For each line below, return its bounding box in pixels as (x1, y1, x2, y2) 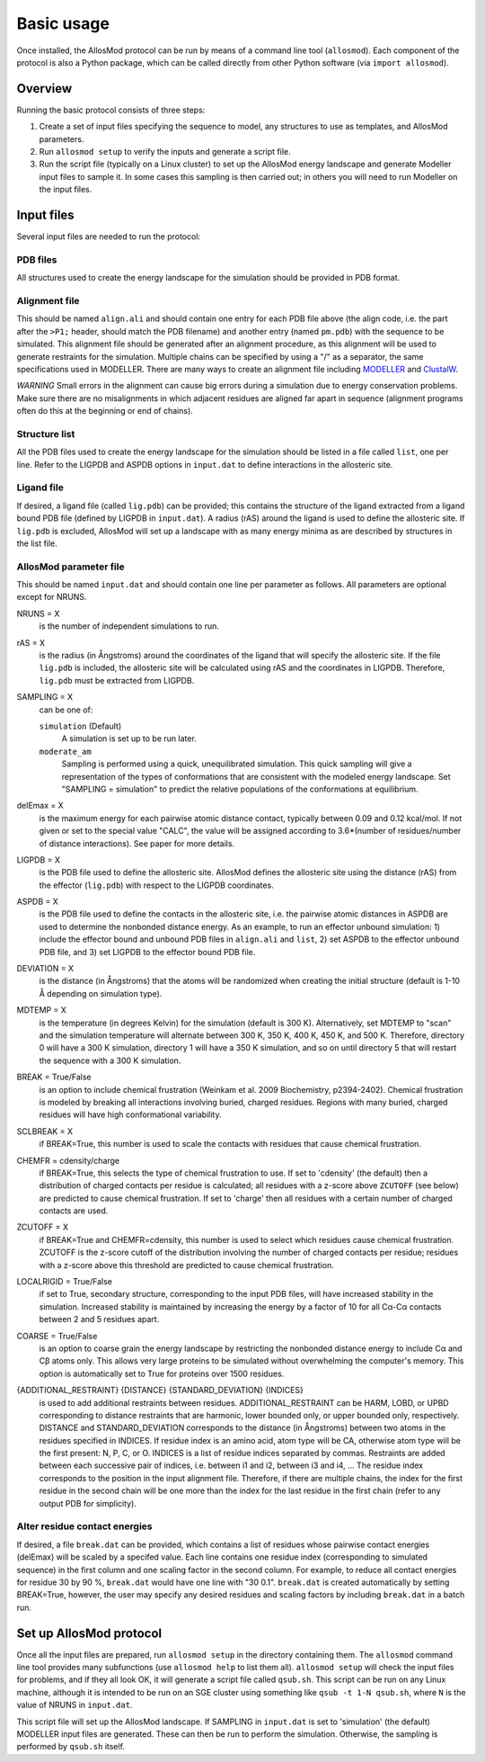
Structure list (16, 427, 75, 440)
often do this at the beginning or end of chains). (16, 406, 193, 416)
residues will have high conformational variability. (39, 1109, 222, 1120)
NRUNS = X (16, 608, 60, 619)
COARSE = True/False (16, 1330, 98, 1341)
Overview (16, 81, 73, 96)
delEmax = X (16, 801, 64, 811)
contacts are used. (39, 1205, 109, 1216)
